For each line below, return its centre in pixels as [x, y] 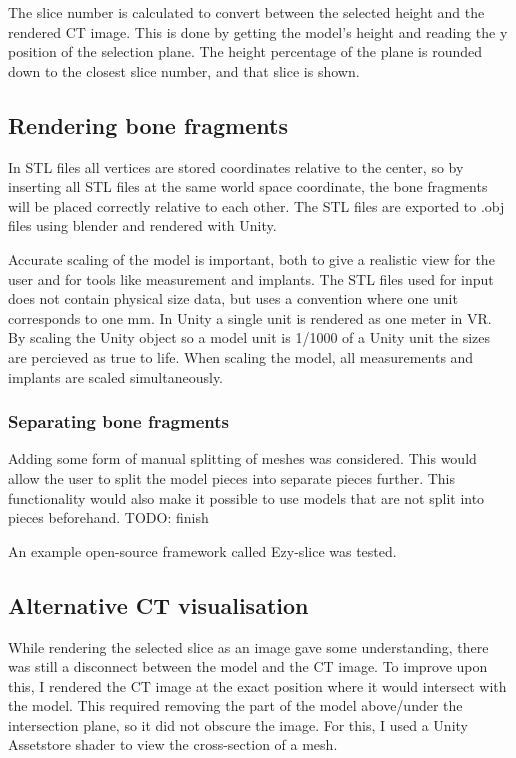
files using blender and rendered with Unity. [142, 225]
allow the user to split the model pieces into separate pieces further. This [232, 477]
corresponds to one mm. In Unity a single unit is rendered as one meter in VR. [250, 317]
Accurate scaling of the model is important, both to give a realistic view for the [251, 258]
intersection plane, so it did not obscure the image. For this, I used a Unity [238, 724]
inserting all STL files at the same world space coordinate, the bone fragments [248, 186]
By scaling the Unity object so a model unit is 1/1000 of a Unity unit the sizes [249, 337]
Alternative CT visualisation [158, 604]
